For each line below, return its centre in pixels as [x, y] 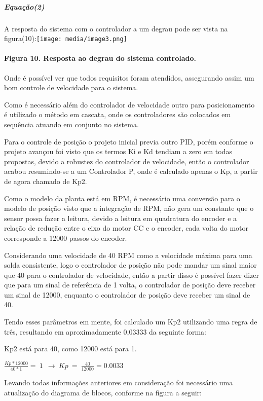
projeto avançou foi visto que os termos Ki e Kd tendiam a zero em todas [118, 151]
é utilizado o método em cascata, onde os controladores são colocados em [118, 114]
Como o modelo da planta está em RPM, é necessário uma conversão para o [122, 198]
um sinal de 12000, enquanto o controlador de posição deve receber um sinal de [127, 294]
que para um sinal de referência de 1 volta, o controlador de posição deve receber [130, 285]
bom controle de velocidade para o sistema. [71, 87]
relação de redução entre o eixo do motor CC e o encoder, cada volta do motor [126, 228]
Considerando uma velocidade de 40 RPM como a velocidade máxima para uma [128, 255]
